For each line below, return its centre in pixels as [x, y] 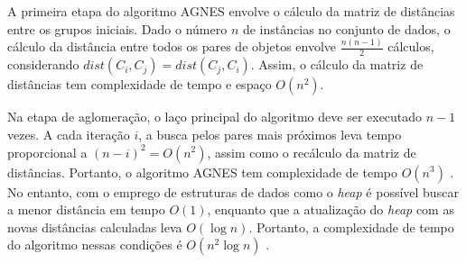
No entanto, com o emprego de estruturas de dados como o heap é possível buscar [233, 191]
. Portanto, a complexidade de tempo [351, 227]
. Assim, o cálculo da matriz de [337, 64]
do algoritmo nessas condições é [95, 245]
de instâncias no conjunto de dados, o [346, 28]
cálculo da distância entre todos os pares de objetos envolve [172, 46]
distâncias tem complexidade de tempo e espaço [140, 84]
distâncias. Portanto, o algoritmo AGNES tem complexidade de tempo [202, 172]
